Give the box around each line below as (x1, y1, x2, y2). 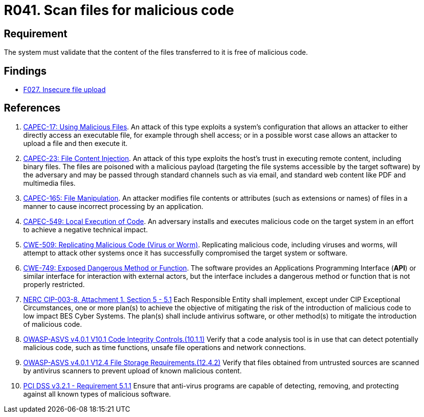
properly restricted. (23, 280, 85, 289)
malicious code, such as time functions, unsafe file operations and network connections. (23, 343, 306, 352)
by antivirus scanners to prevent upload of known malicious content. (23, 366, 242, 375)
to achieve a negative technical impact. (23, 225, 148, 234)
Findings (4, 64, 47, 77)
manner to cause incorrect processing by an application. (23, 202, 204, 210)
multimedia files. (23, 178, 76, 187)
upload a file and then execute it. (23, 139, 128, 147)
